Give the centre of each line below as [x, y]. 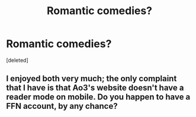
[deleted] [17, 60]
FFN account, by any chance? [62, 106]
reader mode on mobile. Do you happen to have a [98, 97]
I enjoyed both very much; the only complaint [91, 78]
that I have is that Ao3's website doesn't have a [95, 88]
